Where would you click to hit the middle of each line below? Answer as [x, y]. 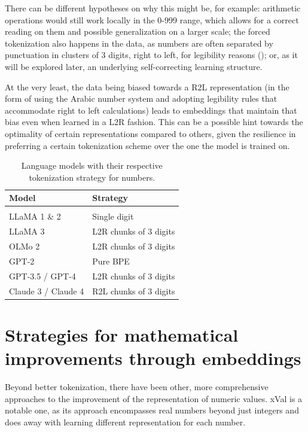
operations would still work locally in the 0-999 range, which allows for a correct [152, 19]
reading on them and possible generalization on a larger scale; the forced [138, 31]
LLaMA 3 [27, 231]
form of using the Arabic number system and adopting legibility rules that [141, 98]
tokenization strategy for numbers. [92, 177]
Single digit [113, 216]
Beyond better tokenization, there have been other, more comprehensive [137, 387]
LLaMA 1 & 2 [35, 216]
